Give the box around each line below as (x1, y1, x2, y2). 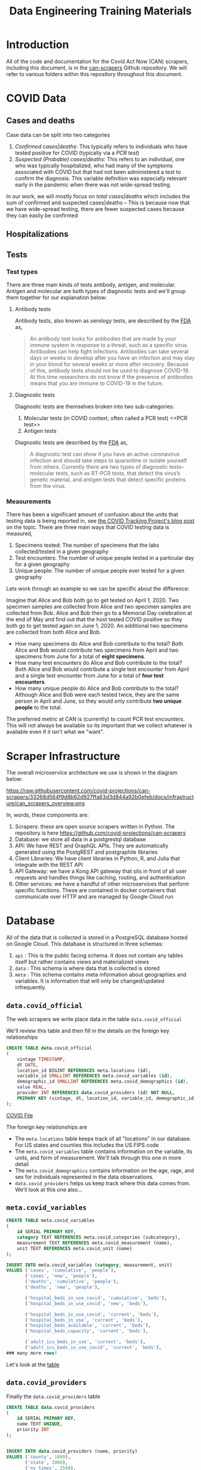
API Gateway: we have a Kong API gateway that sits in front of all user (14, 867, 187, 875)
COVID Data (6, 92, 66, 106)
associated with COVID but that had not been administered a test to (14, 168, 181, 175)
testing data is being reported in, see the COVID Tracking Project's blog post (6, 517, 195, 525)
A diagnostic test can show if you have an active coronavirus (29, 451, 180, 458)
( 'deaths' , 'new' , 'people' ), (25, 1284, 100, 1290)
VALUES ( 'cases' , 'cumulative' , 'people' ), (6, 1267, 117, 1273)
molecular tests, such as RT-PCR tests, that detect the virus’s (29, 469, 181, 477)
